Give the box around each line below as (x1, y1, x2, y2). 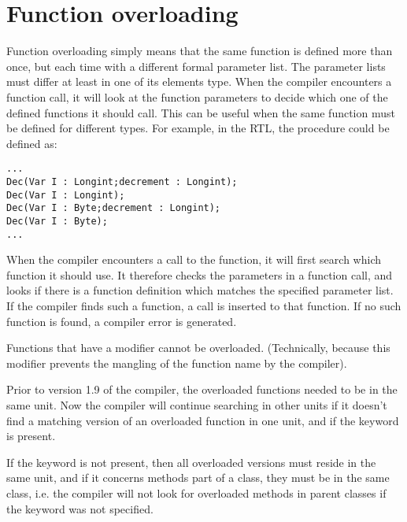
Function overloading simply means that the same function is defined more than (6, 43, 393, 59)
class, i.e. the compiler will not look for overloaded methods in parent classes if (6, 484, 387, 501)
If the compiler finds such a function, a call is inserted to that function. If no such (6, 298, 401, 313)
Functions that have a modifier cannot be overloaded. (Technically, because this (6, 339, 390, 356)
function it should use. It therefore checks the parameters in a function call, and (6, 266, 393, 283)
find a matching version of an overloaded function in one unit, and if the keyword (6, 412, 399, 428)
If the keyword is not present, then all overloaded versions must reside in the (6, 454, 376, 470)
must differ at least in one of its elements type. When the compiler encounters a (6, 73, 392, 90)
